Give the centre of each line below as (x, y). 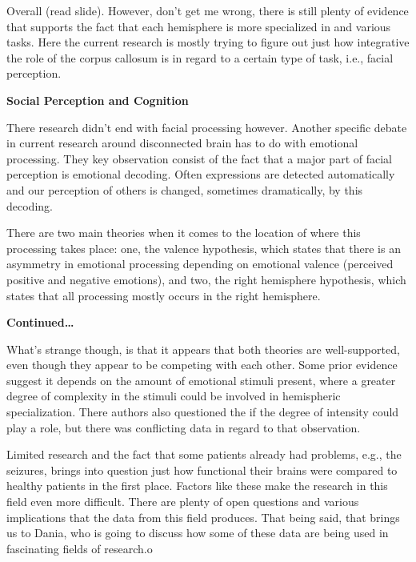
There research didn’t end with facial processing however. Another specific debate (207, 127)
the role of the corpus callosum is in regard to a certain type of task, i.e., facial (200, 57)
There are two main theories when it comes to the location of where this (184, 233)
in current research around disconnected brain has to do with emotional (182, 143)
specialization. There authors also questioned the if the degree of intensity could (203, 412)
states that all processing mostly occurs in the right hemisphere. (164, 295)
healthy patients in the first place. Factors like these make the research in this (197, 486)
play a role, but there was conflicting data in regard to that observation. (184, 427)
